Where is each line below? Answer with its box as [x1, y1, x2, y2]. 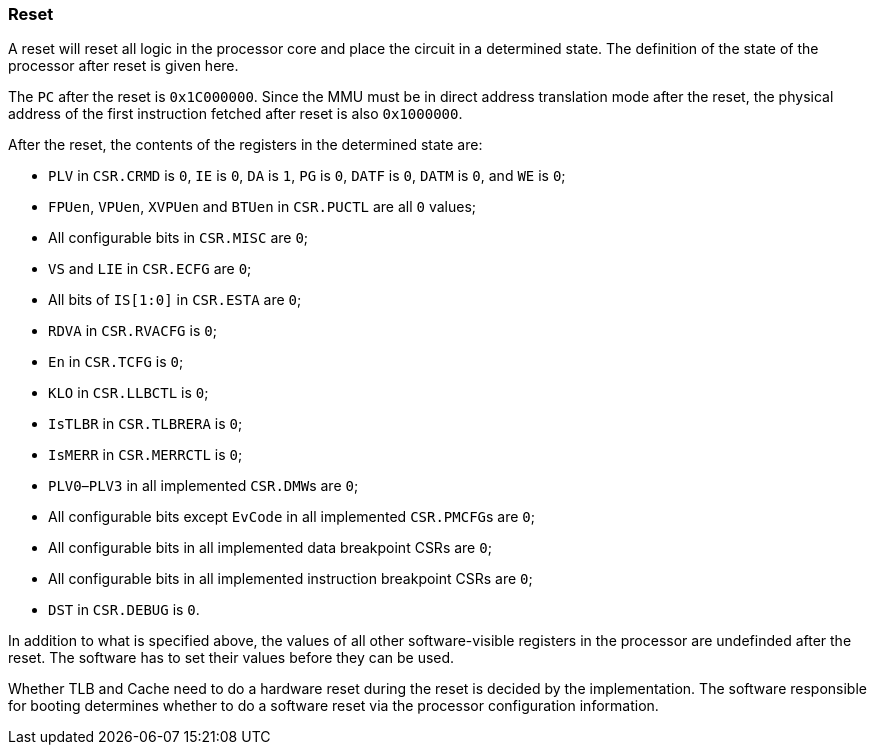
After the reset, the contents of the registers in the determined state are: [8, 136, 483, 154]
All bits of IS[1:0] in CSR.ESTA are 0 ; [48, 291, 302, 309]
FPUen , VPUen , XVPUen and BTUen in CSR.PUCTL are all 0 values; [48, 198, 477, 216]
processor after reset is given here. [8, 57, 239, 75]
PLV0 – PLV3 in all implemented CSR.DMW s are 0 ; [48, 477, 359, 495]
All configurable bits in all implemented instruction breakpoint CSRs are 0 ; [48, 570, 533, 588]
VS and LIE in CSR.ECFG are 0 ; [48, 260, 252, 278]
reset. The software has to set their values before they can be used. [8, 649, 455, 667]
